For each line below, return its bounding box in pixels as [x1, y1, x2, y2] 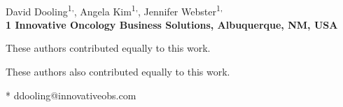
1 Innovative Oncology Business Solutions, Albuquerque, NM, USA [6, 17, 338, 31]
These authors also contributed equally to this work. [6, 64, 230, 79]
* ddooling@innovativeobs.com [6, 87, 136, 102]
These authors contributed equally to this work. [6, 41, 211, 55]
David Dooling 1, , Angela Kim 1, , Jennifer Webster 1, [6, 1, 223, 18]
